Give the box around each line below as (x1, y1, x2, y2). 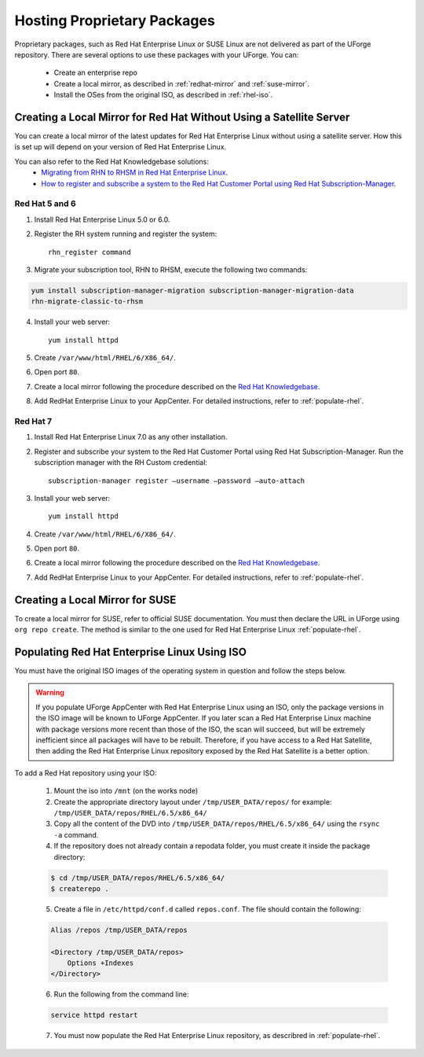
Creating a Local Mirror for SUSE (14, 593, 177, 606)
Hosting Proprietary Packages (14, 12, 215, 29)
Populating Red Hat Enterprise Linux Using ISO (14, 645, 247, 658)
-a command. (53, 830, 99, 839)
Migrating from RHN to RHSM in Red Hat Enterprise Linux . (41, 168, 228, 177)
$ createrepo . (50, 884, 109, 893)
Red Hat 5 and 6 (14, 198, 76, 209)
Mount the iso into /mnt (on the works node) (53, 786, 199, 796)
